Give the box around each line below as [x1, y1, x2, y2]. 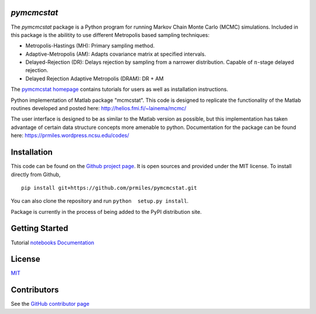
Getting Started [11, 223, 68, 234]
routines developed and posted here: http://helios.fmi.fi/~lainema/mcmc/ [11, 105, 187, 112]
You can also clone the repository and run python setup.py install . [11, 197, 189, 204]
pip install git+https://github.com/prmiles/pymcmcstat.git [21, 185, 197, 191]
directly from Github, [11, 170, 61, 178]
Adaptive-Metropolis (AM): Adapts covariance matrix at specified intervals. [25, 50, 206, 57]
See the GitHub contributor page [11, 301, 90, 308]
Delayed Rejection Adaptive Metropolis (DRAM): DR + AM [25, 75, 164, 82]
